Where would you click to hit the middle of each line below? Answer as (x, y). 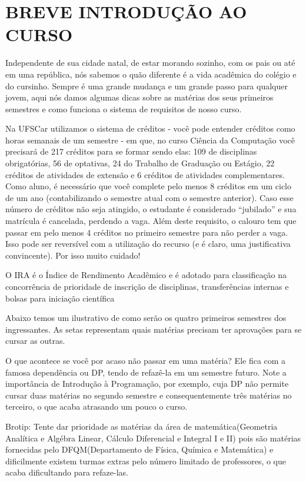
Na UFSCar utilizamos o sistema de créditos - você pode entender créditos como (150, 128)
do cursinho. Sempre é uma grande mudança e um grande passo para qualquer (147, 86)
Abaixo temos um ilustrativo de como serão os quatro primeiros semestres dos (146, 318)
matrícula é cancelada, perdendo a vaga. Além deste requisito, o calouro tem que (151, 221)
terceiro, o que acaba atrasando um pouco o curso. (97, 406)
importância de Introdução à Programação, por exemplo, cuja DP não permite (147, 384)
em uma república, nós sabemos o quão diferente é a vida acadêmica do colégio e (151, 74)
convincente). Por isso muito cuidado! (73, 255)
